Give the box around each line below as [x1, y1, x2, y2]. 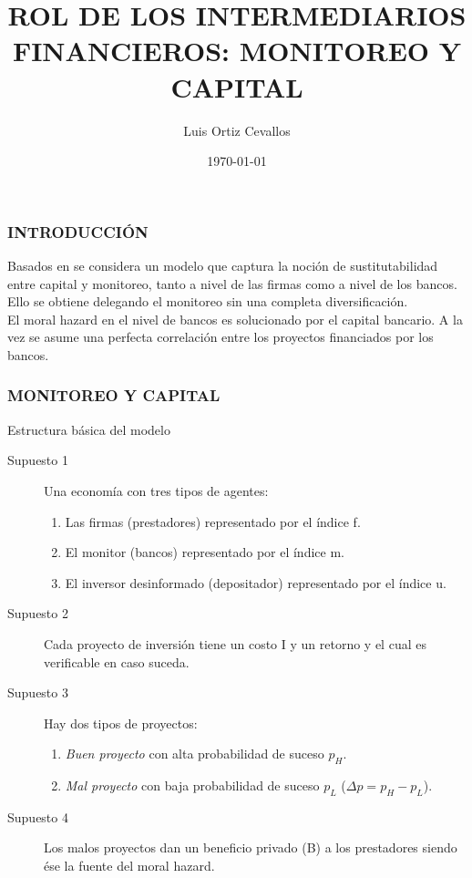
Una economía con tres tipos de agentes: [44, 480, 269, 500]
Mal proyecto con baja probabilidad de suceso [65, 776, 320, 795]
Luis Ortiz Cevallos [183, 120, 291, 139]
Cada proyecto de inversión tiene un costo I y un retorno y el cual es [44, 634, 426, 653]
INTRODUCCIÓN [7, 220, 149, 243]
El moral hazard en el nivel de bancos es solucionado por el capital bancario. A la [7, 309, 463, 328]
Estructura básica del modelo [7, 419, 170, 439]
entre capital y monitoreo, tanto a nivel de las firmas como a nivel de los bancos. [7, 274, 457, 293]
